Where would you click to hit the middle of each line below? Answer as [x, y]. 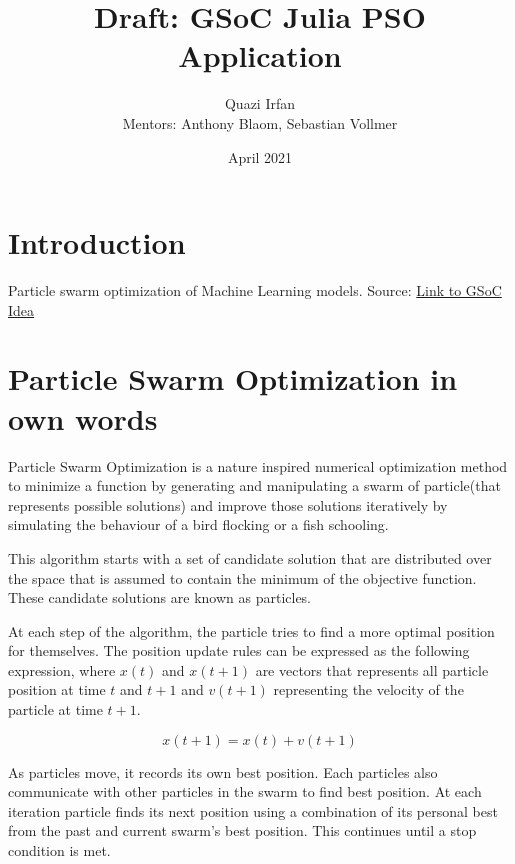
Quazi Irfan [260, 103]
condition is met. [59, 850]
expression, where [62, 669]
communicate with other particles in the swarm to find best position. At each [245, 791]
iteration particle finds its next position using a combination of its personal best [253, 810]
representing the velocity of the [368, 689]
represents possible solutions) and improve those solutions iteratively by [228, 504]
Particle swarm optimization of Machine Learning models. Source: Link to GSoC [255, 290]
